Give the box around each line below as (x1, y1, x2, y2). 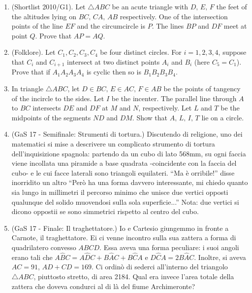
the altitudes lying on (11, 11, 76, 21)
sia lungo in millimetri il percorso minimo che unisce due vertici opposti (11, 186, 228, 197)
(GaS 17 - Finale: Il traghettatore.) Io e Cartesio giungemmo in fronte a (11, 222, 229, 233)
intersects (32, 103, 61, 113)
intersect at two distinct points (67, 56, 160, 67)
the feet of (216, 1, 247, 11)
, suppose (218, 47, 247, 57)
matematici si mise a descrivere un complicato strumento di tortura (11, 138, 215, 148)
